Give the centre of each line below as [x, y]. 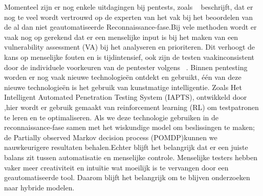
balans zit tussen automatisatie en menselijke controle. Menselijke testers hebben [131, 157]
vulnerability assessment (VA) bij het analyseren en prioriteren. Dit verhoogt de [130, 47]
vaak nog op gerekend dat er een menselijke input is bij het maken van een [121, 37]
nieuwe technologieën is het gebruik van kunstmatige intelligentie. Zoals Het [123, 87]
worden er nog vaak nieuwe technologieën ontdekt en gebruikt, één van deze [123, 77]
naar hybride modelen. [39, 187]
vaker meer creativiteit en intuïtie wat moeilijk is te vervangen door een [116, 167]
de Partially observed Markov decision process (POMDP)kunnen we [111, 137]
